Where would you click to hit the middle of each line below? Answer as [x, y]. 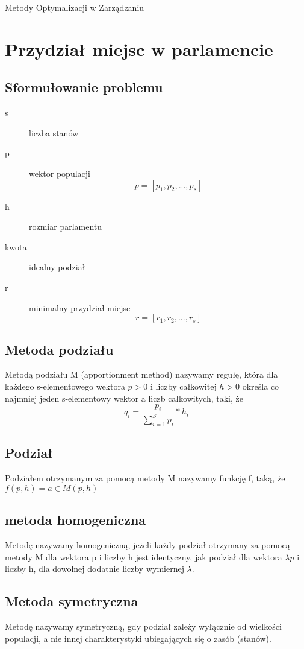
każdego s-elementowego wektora [65, 386]
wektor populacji [60, 173]
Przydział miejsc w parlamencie [139, 49]
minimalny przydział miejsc [80, 307]
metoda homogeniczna [76, 520]
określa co [261, 386]
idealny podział [57, 267]
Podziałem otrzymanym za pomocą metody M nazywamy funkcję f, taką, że [145, 478]
